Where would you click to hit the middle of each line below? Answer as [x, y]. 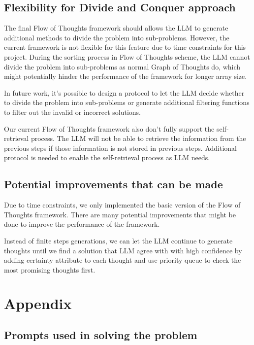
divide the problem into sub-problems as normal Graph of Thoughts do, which [122, 66]
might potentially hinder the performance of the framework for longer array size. [126, 76]
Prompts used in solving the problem [101, 335]
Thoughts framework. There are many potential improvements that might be [120, 214]
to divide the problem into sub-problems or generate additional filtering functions [127, 102]
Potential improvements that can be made [113, 184]
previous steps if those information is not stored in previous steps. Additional [120, 148]
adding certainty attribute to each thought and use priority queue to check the [123, 260]
